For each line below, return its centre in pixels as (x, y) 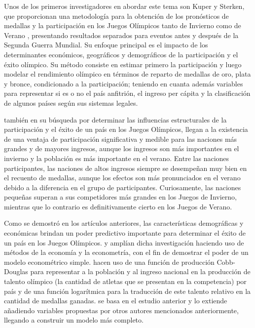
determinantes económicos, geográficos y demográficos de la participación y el (121, 54)
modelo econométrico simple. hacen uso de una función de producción (109, 262)
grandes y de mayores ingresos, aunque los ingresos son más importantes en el (122, 148)
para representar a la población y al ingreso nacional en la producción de (140, 271)
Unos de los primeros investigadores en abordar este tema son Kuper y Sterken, (124, 6)
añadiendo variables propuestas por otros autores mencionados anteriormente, (121, 310)
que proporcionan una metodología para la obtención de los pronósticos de (116, 16)
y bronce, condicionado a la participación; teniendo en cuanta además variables (124, 83)
